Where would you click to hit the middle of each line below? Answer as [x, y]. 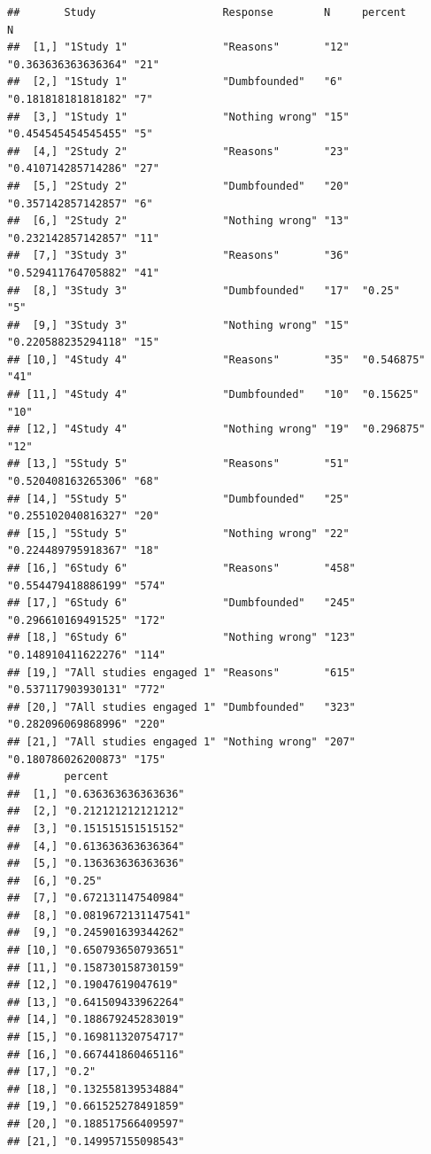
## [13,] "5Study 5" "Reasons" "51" [178, 464]
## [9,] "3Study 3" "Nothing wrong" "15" [178, 325]
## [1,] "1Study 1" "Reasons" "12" [178, 47]
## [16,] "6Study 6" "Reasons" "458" [181, 568]
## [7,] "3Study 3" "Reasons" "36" [178, 256]
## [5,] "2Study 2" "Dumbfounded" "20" [178, 186]
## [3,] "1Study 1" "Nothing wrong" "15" [178, 117]
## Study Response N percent [207, 12]
